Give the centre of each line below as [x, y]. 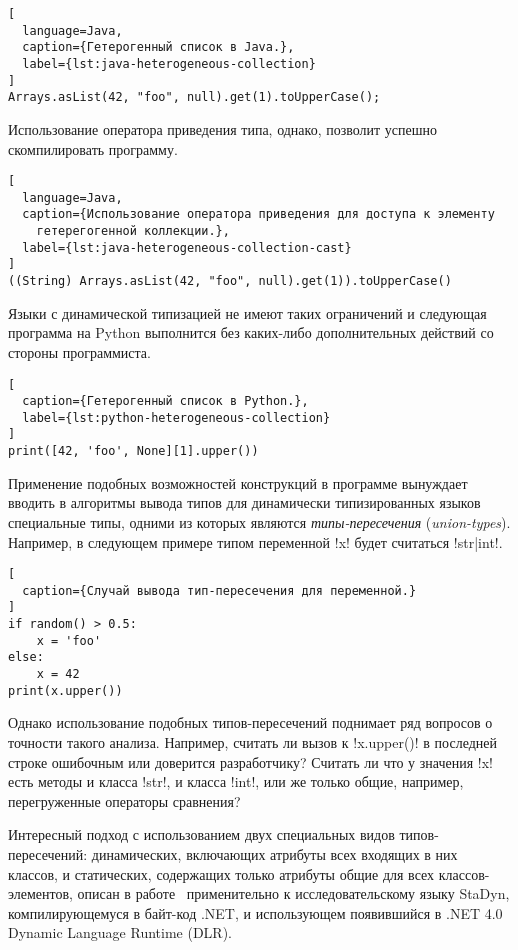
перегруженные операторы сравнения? [124, 800]
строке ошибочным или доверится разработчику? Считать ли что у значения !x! [250, 761]
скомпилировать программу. [93, 148]
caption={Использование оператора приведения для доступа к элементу [258, 214]
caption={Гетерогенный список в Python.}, [165, 401]
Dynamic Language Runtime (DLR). [120, 932]
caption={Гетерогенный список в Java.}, [158, 47]
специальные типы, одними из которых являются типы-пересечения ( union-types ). [259, 521]
